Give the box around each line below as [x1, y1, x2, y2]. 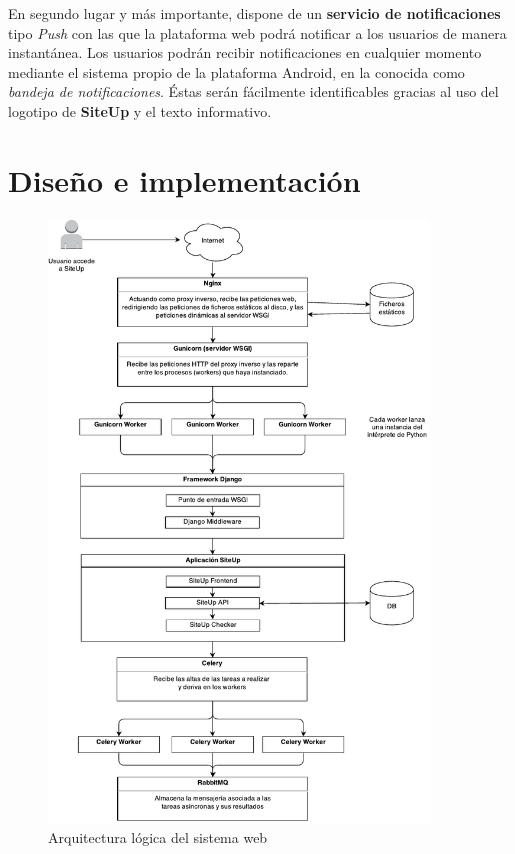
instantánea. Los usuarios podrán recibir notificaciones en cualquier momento [8, 42, 482, 63]
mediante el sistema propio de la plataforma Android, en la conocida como [8, 61, 465, 82]
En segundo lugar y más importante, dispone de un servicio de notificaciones [8, 3, 501, 23]
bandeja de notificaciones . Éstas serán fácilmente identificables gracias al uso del [8, 81, 499, 102]
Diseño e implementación [8, 159, 361, 200]
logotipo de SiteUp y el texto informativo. [8, 100, 272, 121]
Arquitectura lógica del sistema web [48, 827, 268, 848]
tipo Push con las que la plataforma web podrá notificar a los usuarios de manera [8, 22, 507, 43]
